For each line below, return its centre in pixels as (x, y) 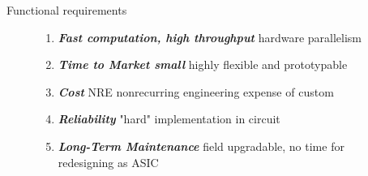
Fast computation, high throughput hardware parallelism (210, 37)
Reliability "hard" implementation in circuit (169, 119)
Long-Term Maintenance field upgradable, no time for (201, 146)
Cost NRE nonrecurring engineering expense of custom (196, 91)
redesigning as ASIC (108, 162)
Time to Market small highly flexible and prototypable (203, 64)
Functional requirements (67, 10)
